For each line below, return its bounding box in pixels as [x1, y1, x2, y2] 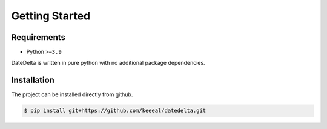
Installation [11, 75, 54, 85]
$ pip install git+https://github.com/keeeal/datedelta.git [24, 107, 206, 114]
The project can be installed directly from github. [11, 91, 133, 98]
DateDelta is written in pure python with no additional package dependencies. [11, 59, 205, 67]
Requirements [11, 32, 66, 42]
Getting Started [11, 9, 91, 22]
